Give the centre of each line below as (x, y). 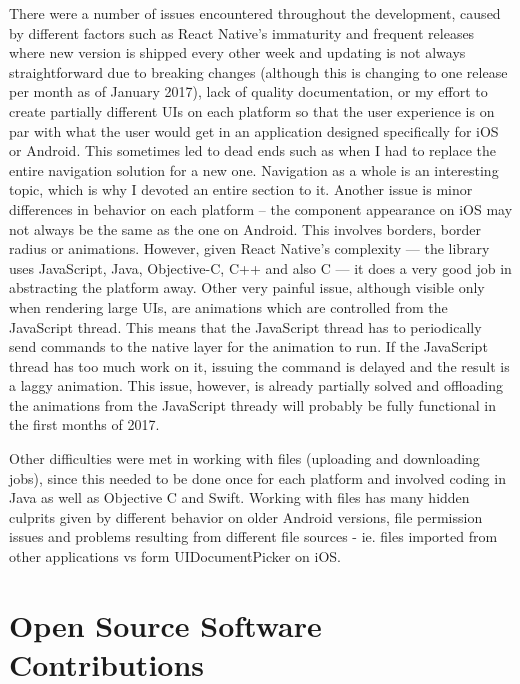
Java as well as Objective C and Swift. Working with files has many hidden (239, 497)
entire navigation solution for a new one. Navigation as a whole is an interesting (254, 169)
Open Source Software (165, 624)
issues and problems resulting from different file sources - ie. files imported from (253, 536)
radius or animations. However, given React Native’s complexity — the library (249, 248)
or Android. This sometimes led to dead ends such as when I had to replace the (253, 150)
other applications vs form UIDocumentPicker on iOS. (175, 556)
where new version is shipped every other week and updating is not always (237, 52)
